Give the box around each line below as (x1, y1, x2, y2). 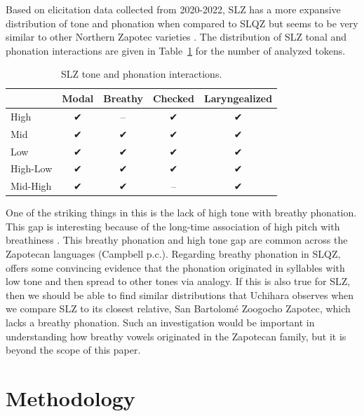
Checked (152, 90, 194, 105)
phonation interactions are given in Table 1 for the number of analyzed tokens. (6, 43, 346, 57)
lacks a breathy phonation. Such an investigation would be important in (6, 315, 315, 330)
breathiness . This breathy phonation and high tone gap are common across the (6, 233, 348, 247)
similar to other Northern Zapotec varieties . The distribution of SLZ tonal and (6, 29, 347, 44)
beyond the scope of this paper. (6, 342, 141, 357)
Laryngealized (203, 90, 273, 105)
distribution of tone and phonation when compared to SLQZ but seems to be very (6, 15, 358, 30)
